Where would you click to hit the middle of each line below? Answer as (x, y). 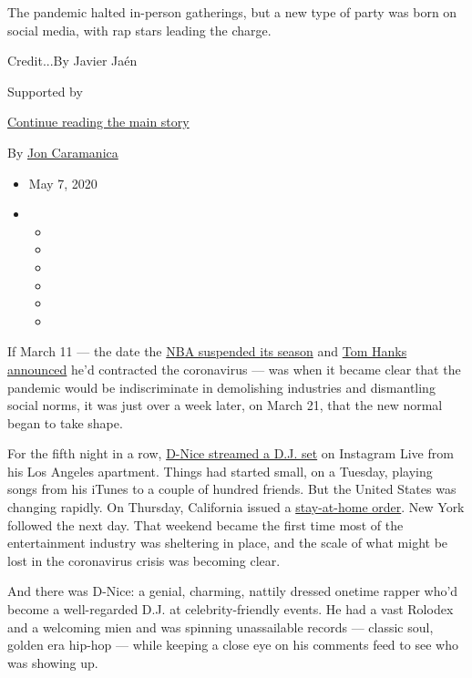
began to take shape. (65, 422)
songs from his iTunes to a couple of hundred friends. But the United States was (232, 489)
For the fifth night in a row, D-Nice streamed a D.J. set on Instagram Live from (231, 453)
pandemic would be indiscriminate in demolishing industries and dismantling (221, 387)
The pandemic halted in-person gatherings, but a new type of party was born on (232, 12)
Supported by (45, 91)
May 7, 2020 (63, 183)
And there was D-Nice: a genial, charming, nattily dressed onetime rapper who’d (233, 591)
